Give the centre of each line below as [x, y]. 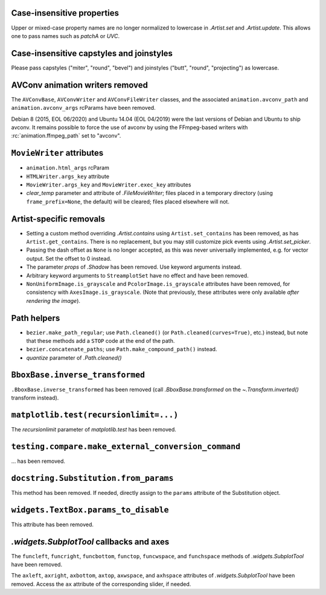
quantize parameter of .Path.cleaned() [74, 358]
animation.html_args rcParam [68, 168]
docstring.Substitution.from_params [92, 478]
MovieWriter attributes [57, 153]
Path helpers [36, 318]
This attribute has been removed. [52, 524]
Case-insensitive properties [65, 13]
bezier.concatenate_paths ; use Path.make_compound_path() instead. [122, 349]
